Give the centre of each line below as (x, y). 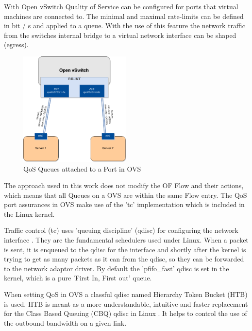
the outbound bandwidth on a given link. (65, 322)
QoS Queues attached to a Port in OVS (82, 169)
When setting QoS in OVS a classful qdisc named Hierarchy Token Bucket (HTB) (126, 294)
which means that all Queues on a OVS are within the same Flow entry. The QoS (126, 195)
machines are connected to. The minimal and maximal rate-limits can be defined (124, 16)
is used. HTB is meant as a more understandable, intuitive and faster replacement (126, 304)
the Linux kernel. (29, 214)
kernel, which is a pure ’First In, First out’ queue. (78, 278)
